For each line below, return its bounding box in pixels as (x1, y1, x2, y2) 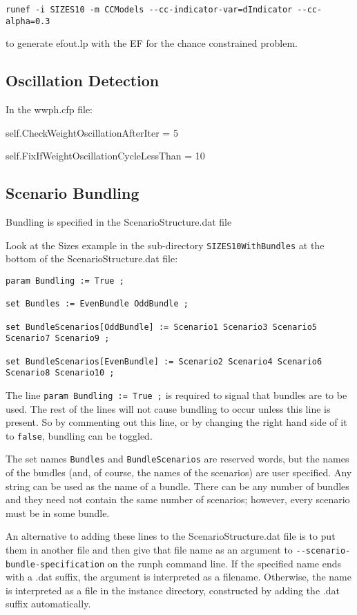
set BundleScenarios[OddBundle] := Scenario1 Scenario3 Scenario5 (6, 322, 318, 332)
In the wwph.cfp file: (6, 102, 93, 117)
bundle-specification (6, 559, 105, 569)
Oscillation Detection (6, 70, 160, 91)
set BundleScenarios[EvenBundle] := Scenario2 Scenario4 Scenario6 (6, 356, 322, 367)
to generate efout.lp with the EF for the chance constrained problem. (6, 36, 298, 50)
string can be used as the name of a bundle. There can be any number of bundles (6, 478, 349, 493)
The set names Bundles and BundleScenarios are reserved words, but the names (6, 451, 349, 466)
